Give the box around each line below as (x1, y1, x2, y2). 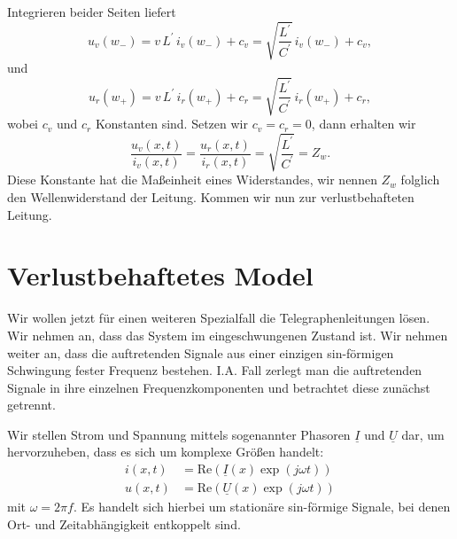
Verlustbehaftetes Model (7, 257, 314, 293)
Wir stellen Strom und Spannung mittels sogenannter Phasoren (7, 425, 351, 443)
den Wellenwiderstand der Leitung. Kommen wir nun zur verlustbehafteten (7, 188, 414, 207)
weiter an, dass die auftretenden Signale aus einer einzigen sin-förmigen (7, 343, 394, 362)
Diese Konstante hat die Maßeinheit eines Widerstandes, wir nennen (7, 170, 377, 189)
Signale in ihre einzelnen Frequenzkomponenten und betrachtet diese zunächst (7, 378, 430, 396)
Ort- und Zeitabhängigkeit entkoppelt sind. (7, 514, 241, 533)
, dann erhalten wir (311, 114, 416, 133)
